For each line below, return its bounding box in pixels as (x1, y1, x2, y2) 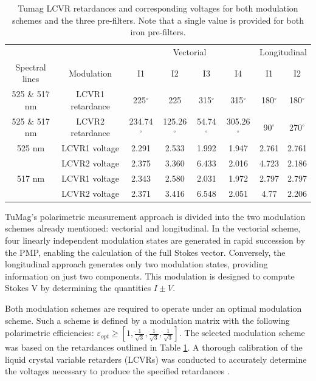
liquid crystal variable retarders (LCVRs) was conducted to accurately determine (5, 352, 307, 365)
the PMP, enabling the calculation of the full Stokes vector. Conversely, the (5, 245, 286, 258)
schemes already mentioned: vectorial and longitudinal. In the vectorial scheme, (5, 222, 301, 235)
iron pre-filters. (130, 26, 186, 38)
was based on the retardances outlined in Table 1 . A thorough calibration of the (5, 341, 303, 354)
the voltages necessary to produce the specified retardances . (5, 365, 230, 377)
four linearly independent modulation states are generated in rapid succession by (5, 234, 306, 246)
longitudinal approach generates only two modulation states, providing (5, 258, 268, 270)
